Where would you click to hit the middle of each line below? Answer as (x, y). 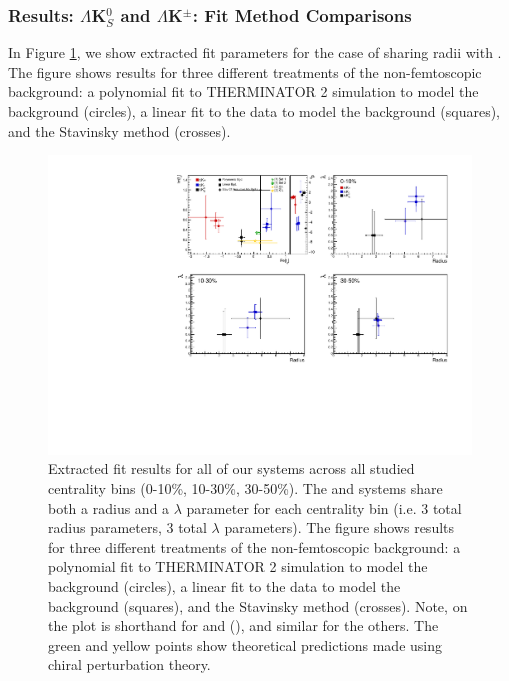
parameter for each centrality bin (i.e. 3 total (324, 507)
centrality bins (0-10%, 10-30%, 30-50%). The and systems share (245, 488)
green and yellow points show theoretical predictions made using (245, 644)
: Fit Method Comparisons (302, 14)
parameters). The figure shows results (339, 527)
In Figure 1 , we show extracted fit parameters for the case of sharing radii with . (255, 52)
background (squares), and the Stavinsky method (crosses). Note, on (258, 605)
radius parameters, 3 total (127, 527)
